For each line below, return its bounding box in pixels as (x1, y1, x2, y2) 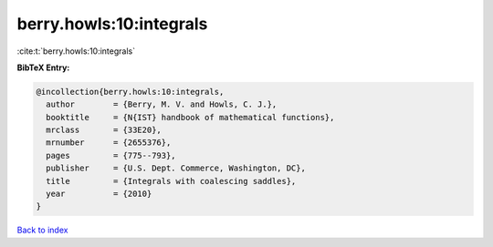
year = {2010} (46, 189, 152, 200)
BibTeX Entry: (16, 62, 70, 73)
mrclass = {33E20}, (46, 125, 162, 136)
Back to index (16, 224, 68, 236)
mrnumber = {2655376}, (46, 138, 172, 148)
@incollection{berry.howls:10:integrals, (36, 87, 225, 97)
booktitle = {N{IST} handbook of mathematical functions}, (46, 112, 335, 122)
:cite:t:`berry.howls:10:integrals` (16, 46, 136, 57)
